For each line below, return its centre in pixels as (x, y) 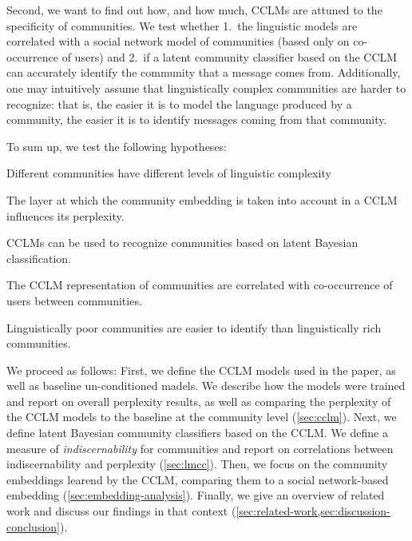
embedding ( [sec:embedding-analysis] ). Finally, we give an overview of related (196, 495)
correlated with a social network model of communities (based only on (178, 41)
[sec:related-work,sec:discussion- (313, 511)
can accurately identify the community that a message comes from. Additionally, (204, 72)
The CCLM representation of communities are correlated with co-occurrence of (200, 285)
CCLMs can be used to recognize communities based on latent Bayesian (182, 243)
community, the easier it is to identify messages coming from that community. (197, 119)
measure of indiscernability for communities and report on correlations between (200, 448)
